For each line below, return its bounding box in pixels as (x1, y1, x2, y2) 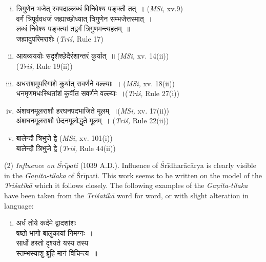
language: (4, 200, 34, 211)
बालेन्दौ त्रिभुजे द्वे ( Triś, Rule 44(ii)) (16, 142, 116, 153)
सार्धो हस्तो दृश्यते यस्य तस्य (16, 237, 89, 248)
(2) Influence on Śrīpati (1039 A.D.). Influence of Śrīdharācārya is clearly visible (4, 160, 256, 171)
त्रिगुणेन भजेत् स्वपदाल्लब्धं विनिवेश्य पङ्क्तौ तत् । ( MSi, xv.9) (16, 3, 183, 13)
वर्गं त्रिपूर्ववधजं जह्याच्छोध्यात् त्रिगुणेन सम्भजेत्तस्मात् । (16, 13, 152, 24)
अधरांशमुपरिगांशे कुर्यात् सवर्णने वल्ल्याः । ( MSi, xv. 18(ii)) (16, 78, 175, 88)
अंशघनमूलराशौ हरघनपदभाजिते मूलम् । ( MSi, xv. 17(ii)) (16, 105, 169, 116)
